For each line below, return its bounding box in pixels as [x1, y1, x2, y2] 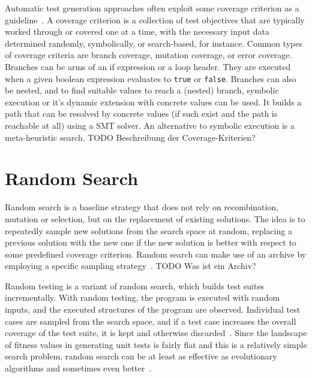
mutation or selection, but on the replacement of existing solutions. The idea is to [5, 212, 305, 225]
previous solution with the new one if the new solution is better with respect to [5, 236, 296, 249]
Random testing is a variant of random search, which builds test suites [5, 279, 265, 292]
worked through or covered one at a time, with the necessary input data [5, 25, 269, 38]
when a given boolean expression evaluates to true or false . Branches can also [5, 72, 296, 84]
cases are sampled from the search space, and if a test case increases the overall [5, 315, 296, 327]
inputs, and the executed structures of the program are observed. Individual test [5, 303, 301, 316]
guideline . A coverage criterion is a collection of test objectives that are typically [5, 13, 305, 26]
